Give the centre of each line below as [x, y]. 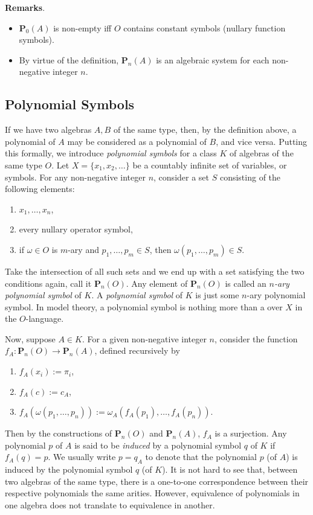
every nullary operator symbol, [76, 229]
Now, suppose [30, 338]
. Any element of [157, 283]
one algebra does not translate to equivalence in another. [110, 505]
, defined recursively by [137, 350]
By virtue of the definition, [69, 59]
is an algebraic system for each [213, 59]
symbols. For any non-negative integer [75, 177]
